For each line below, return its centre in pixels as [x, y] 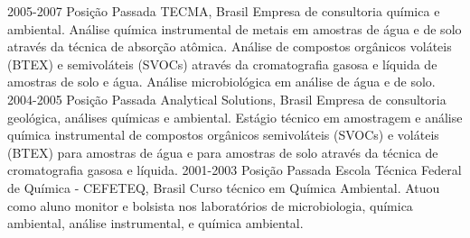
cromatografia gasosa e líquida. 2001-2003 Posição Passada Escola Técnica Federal [235, 170]
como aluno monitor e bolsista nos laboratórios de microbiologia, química [210, 205]
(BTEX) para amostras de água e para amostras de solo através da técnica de [223, 152]
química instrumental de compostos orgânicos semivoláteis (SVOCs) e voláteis [223, 135]
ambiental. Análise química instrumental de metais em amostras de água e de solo [235, 28]
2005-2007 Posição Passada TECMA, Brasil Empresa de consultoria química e [224, 11]
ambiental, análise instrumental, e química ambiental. [155, 223]
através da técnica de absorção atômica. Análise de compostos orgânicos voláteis [230, 46]
